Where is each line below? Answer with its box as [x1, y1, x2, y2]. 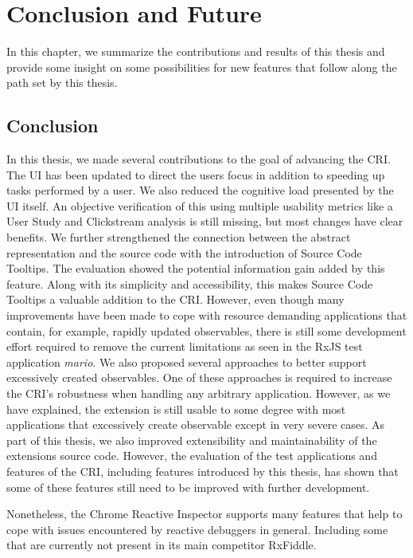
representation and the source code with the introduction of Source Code [6, 244, 362, 261]
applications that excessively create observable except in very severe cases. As [6, 416, 385, 433]
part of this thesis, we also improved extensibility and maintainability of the [6, 431, 377, 448]
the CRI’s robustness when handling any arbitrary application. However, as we [6, 385, 391, 402]
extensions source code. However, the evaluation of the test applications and [6, 447, 377, 464]
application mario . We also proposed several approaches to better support [6, 353, 367, 370]
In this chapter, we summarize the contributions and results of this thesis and [6, 43, 385, 60]
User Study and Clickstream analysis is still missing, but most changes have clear [6, 213, 403, 230]
